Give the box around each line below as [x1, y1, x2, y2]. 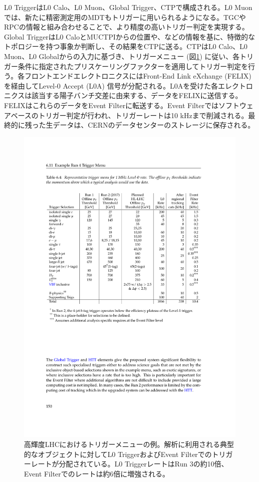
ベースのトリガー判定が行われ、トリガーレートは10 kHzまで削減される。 [10, 110, 249, 120]
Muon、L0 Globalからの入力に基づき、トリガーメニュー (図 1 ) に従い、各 [4, 51, 240, 61]
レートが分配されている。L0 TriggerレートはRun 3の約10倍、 [30, 458, 229, 469]
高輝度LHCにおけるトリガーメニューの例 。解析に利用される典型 [24, 439, 234, 449]
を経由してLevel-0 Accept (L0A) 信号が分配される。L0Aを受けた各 [4, 80, 218, 91]
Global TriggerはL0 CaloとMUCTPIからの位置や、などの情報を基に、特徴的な [4, 31, 255, 42]
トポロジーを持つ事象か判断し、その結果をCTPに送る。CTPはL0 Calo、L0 [4, 41, 248, 52]
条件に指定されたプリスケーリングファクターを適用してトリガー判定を [17, 61, 249, 71]
